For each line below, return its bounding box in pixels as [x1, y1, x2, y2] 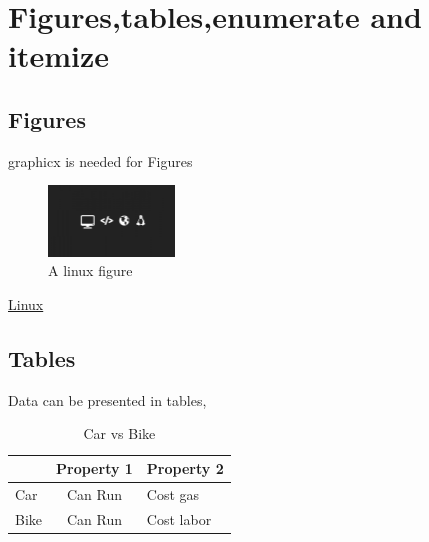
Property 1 [56, 458, 133, 479]
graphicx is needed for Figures [8, 150, 193, 171]
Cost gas [146, 483, 200, 504]
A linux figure [48, 260, 133, 281]
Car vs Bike [83, 423, 156, 444]
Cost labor [146, 508, 212, 529]
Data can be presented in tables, [8, 389, 207, 410]
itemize [8, 35, 110, 76]
